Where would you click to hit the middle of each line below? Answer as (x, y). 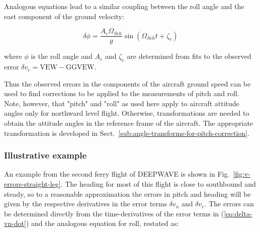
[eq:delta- (238, 213)
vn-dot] (15, 223)
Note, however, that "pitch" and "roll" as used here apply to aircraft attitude (122, 103)
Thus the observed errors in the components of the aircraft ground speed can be (127, 83)
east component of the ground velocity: (64, 16)
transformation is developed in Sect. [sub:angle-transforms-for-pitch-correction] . (127, 133)
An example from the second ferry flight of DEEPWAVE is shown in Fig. (117, 174)
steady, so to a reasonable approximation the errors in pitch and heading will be (127, 194)
